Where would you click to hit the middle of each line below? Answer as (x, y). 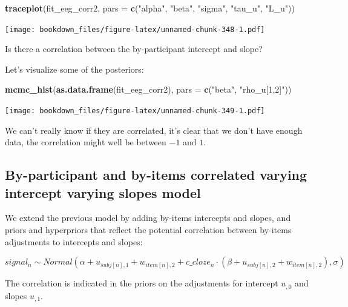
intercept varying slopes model (103, 192)
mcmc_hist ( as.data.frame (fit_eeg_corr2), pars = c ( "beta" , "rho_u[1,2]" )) (148, 89)
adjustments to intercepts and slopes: (74, 241)
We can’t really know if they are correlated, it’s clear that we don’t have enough (154, 130)
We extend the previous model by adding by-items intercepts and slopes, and (148, 218)
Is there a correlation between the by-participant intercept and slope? (134, 49)
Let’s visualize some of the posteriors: (74, 69)
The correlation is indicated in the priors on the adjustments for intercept (142, 283)
